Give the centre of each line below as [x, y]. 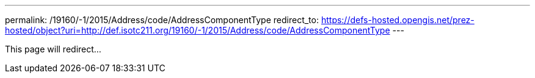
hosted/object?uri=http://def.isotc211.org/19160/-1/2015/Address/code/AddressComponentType [198, 30]
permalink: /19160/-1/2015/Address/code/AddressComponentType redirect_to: [162, 20]
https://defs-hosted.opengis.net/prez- [398, 20]
